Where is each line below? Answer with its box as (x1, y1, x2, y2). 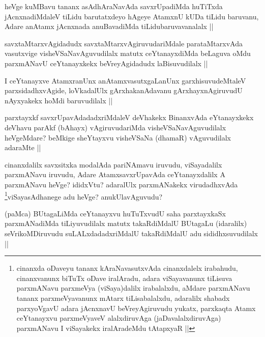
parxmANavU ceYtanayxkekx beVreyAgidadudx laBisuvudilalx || (5, 58, 208, 68)
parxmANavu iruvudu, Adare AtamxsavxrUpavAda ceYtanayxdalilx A (5, 169, 225, 180)
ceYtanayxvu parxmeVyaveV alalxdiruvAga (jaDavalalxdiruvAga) (16, 313, 221, 323)
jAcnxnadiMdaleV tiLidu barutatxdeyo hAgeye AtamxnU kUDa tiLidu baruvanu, (5, 11, 259, 21)
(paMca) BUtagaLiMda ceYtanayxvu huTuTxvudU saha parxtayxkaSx (5, 208, 226, 218)
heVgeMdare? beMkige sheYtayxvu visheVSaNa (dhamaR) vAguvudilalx (5, 132, 231, 143)
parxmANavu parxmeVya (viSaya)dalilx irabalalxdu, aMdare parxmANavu (16, 283, 250, 293)
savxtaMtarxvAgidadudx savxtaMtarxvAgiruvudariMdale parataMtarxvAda (5, 38, 243, 48)
